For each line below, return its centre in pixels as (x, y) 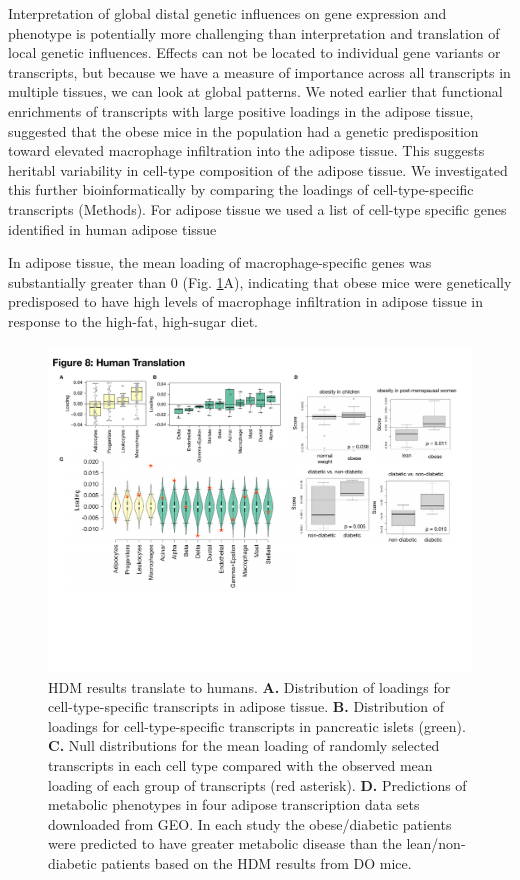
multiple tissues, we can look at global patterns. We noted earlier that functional (255, 91)
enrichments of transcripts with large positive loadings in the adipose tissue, (241, 110)
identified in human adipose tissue (112, 228)
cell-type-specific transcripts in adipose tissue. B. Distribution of (246, 706)
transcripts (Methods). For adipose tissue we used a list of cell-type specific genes (257, 208)
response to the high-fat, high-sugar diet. (133, 320)
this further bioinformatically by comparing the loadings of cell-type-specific (241, 189)
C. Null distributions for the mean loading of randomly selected (244, 745)
